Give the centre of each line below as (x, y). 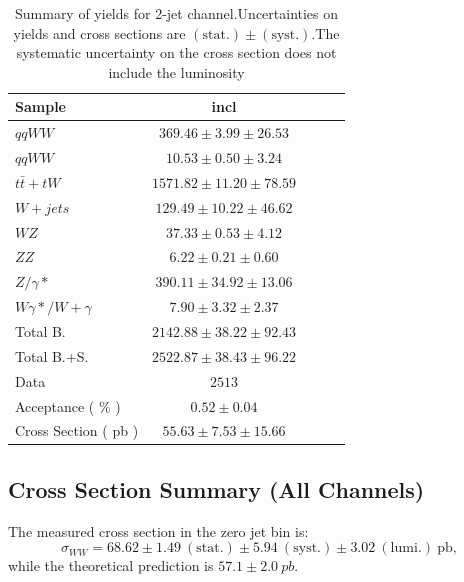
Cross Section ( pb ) (77, 430)
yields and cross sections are (99, 32)
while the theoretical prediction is (111, 565)
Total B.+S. (52, 355)
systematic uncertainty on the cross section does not (176, 52)
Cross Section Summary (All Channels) (216, 488)
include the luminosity (176, 71)
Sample (40, 106)
